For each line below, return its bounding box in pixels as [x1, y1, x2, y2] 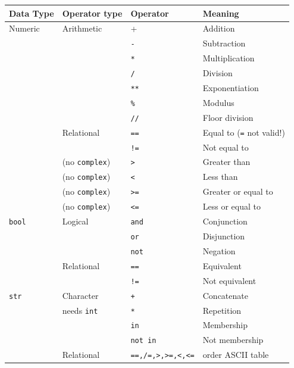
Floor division [202, 111, 254, 123]
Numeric [9, 22, 40, 35]
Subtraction [202, 37, 246, 49]
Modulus [202, 96, 234, 108]
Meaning [202, 7, 239, 19]
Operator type [62, 7, 123, 19]
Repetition [202, 304, 242, 316]
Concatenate [202, 289, 248, 301]
